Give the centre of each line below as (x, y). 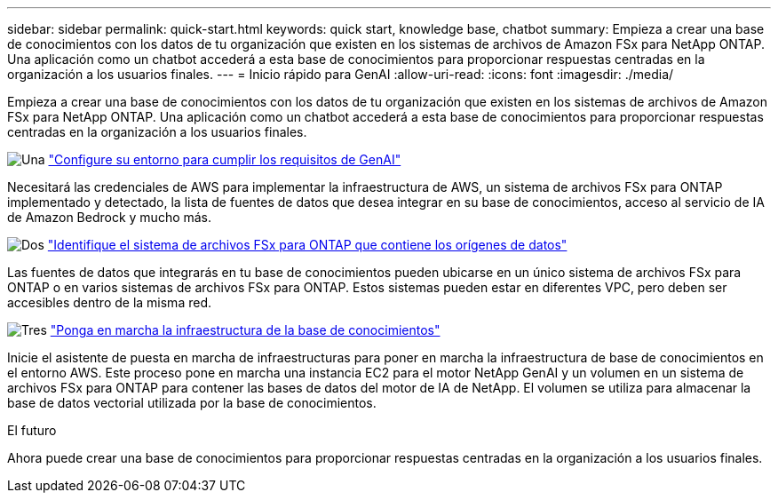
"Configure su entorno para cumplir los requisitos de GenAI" (225, 159)
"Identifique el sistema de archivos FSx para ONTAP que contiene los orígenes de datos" (307, 245)
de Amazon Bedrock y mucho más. (110, 217)
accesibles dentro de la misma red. (109, 302)
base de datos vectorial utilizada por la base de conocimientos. (192, 403)
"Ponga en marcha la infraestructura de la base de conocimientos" (245, 330)
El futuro (32, 430)
